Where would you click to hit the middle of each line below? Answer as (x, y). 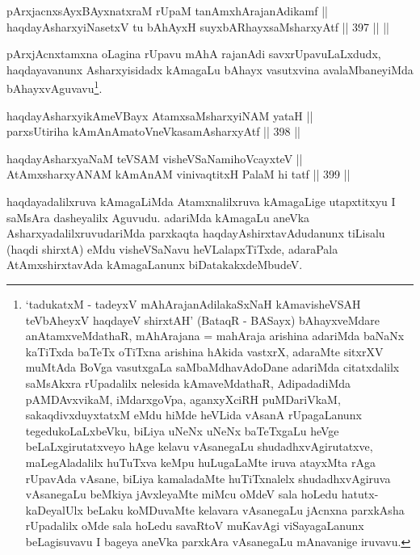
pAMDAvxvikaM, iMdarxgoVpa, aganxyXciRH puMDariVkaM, (183, 399)
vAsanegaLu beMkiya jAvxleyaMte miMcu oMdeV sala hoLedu (182, 494)
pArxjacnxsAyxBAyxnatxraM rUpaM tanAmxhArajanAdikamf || (167, 11)
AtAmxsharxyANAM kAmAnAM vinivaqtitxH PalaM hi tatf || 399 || (178, 174)
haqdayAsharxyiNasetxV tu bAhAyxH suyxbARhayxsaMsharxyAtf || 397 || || (198, 26)
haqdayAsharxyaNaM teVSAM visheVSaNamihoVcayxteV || (155, 158)
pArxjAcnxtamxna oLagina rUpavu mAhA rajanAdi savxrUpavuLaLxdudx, (194, 54)
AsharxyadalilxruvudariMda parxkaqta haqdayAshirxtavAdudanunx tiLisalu (196, 233)
